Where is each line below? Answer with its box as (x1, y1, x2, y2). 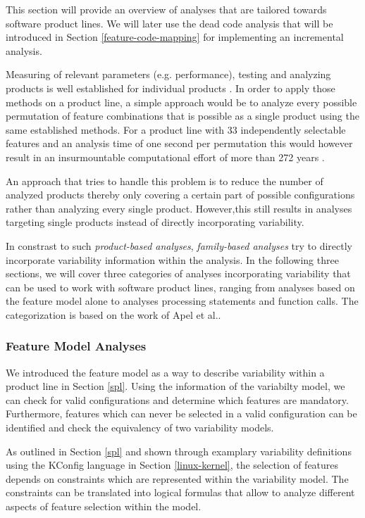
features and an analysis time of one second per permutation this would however (6, 136, 353, 151)
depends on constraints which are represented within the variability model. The (6, 471, 349, 486)
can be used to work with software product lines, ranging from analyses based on (6, 279, 355, 294)
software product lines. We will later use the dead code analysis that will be (6, 15, 333, 30)
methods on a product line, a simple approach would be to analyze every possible (6, 94, 357, 109)
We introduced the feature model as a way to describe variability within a (6, 365, 325, 379)
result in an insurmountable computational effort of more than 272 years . (6, 149, 325, 164)
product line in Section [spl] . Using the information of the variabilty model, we (6, 379, 345, 393)
